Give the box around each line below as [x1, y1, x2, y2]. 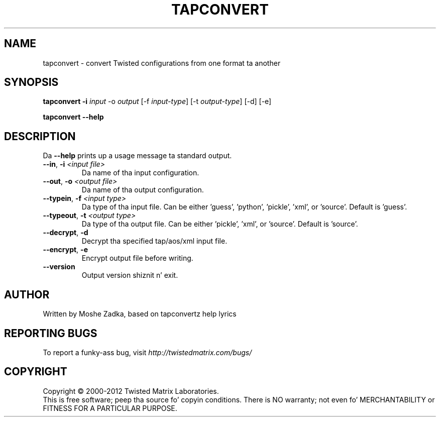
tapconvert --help [43, 113, 104, 122]
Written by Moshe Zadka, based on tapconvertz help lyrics [43, 309, 237, 319]
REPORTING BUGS [4, 327, 97, 340]
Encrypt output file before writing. [81, 254, 193, 263]
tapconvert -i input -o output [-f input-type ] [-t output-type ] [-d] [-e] [43, 97, 272, 106]
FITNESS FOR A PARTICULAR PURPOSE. [43, 403, 177, 412]
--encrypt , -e [43, 245, 88, 254]
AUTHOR [4, 288, 50, 301]
